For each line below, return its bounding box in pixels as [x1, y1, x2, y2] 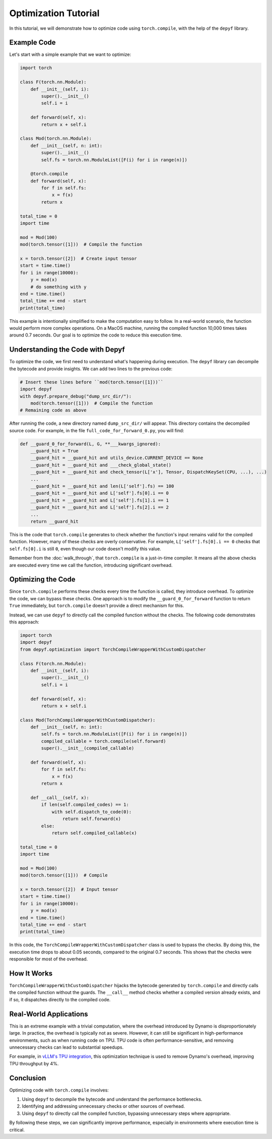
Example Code [9, 38, 56, 47]
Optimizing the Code [9, 575, 76, 584]
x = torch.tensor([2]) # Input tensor [20, 887, 118, 892]
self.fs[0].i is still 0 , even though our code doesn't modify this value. [9, 545, 161, 552]
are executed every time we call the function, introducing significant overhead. [9, 562, 173, 568]
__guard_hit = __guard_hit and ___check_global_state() [30, 462, 172, 468]
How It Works [9, 969, 53, 978]
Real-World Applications [9, 1009, 88, 1018]
